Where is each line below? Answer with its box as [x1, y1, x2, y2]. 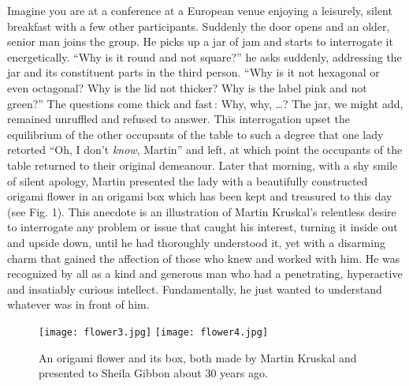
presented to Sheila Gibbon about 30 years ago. [39, 365, 268, 381]
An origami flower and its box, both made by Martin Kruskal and [39, 349, 357, 365]
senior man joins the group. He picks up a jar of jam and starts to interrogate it [7, 33, 393, 50]
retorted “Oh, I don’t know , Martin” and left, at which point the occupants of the [7, 141, 403, 158]
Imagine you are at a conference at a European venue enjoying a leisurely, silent [7, 2, 392, 18]
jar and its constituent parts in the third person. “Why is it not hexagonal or [7, 64, 380, 81]
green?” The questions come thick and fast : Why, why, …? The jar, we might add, [7, 95, 403, 111]
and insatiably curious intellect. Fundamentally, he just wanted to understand [7, 280, 382, 297]
